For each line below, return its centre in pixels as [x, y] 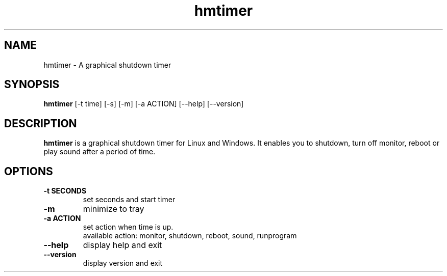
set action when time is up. [128, 227]
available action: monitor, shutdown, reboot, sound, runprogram [190, 236]
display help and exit [122, 245]
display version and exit [123, 263]
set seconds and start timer [129, 200]
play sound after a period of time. [100, 152]
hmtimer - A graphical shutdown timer [107, 65]
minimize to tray [114, 209]
